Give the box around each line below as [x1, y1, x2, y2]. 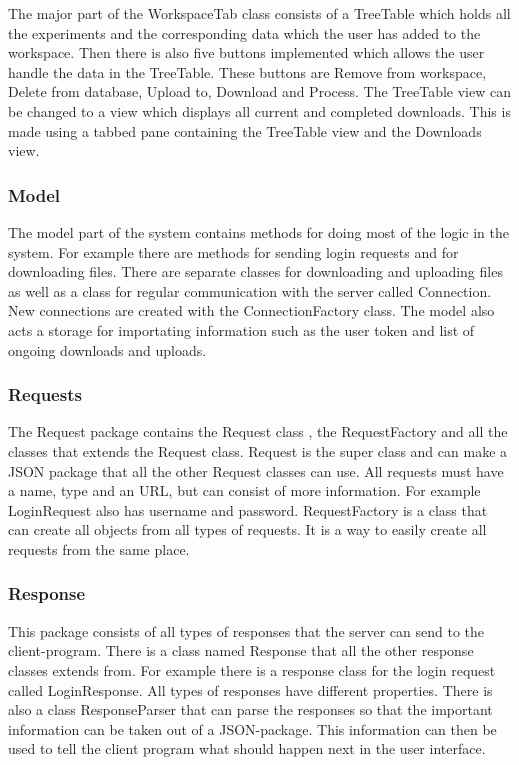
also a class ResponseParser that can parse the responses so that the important [8, 699, 493, 720]
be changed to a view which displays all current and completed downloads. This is [8, 100, 511, 121]
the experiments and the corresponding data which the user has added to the [8, 22, 481, 43]
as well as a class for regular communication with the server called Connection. [8, 280, 492, 301]
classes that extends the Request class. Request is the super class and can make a [8, 440, 508, 461]
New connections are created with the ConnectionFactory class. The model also [8, 300, 495, 321]
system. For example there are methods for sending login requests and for [8, 241, 459, 262]
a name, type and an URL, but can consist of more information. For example [8, 480, 481, 501]
